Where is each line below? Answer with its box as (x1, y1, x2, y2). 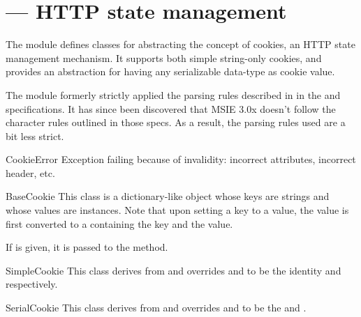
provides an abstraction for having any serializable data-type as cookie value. (6, 64, 335, 79)
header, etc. (6, 165, 55, 180)
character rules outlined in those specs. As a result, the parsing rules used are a (6, 115, 346, 130)
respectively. (6, 277, 58, 291)
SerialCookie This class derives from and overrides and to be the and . (6, 300, 307, 315)
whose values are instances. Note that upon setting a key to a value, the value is (6, 203, 349, 217)
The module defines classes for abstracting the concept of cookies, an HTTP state (6, 37, 355, 52)
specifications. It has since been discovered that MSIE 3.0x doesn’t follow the (6, 101, 336, 116)
